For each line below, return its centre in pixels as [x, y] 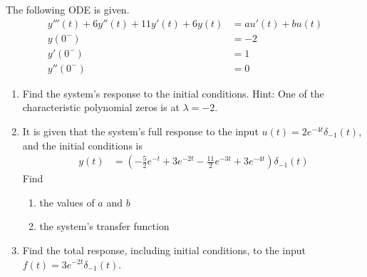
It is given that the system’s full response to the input [140, 131]
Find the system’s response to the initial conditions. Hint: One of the [173, 93]
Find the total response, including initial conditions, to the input [164, 250]
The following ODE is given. [68, 9]
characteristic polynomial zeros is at [101, 107]
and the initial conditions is [82, 145]
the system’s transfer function [104, 226]
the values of [67, 202]
